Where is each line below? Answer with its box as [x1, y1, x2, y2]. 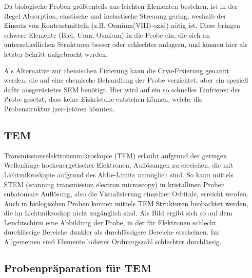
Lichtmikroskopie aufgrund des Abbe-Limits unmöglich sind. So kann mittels [4, 169, 233, 179]
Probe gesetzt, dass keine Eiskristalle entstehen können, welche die [4, 94, 203, 104]
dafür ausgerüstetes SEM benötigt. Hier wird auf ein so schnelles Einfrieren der [4, 84, 241, 94]
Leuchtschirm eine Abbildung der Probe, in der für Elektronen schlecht [4, 217, 216, 227]
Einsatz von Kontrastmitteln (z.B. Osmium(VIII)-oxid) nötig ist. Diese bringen [4, 20, 240, 30]
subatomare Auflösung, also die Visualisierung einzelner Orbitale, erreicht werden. [4, 189, 249, 199]
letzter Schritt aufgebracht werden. [4, 48, 108, 59]
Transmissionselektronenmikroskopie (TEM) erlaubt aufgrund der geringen [4, 150, 227, 160]
